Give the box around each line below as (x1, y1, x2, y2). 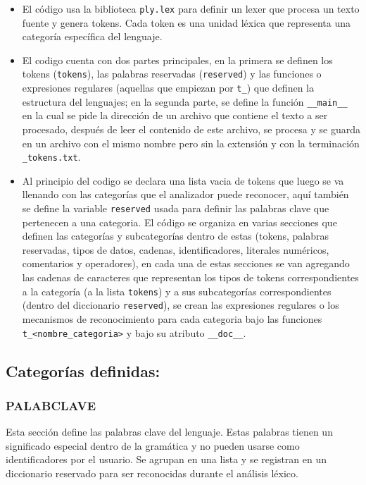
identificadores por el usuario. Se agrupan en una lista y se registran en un (6, 452, 327, 467)
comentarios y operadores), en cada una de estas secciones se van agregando (22, 256, 350, 271)
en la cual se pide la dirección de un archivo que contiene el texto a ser (22, 108, 328, 123)
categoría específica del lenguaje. (22, 29, 163, 44)
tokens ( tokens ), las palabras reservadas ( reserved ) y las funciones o (22, 66, 322, 81)
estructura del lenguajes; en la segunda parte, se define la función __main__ (22, 94, 348, 109)
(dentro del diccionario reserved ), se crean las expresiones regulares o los (22, 297, 339, 312)
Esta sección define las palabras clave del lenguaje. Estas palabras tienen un (6, 424, 333, 439)
